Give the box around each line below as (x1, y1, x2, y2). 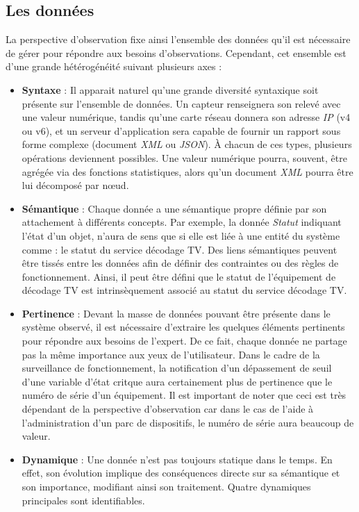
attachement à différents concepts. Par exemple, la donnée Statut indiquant (22, 215, 342, 229)
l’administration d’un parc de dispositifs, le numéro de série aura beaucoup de (22, 415, 354, 429)
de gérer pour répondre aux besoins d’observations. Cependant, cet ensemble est (6, 45, 347, 60)
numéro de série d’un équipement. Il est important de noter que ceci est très (22, 388, 347, 402)
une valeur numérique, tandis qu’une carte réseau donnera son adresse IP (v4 (22, 110, 351, 124)
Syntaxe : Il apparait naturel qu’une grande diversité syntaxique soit (22, 82, 319, 97)
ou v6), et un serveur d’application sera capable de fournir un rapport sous (22, 123, 341, 138)
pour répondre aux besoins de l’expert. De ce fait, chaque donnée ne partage (22, 333, 347, 348)
